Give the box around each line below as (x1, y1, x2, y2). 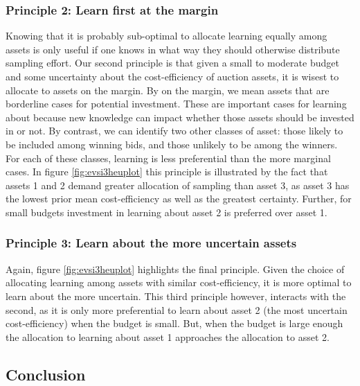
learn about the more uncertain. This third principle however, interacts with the (6, 288, 346, 303)
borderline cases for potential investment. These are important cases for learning (6, 96, 347, 111)
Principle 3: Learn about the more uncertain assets (6, 234, 297, 252)
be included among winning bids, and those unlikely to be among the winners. (6, 137, 338, 151)
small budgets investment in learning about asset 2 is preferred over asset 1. (6, 204, 327, 219)
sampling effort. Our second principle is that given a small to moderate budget (6, 55, 339, 70)
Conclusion (6, 363, 86, 385)
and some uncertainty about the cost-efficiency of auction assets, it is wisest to (6, 69, 339, 83)
